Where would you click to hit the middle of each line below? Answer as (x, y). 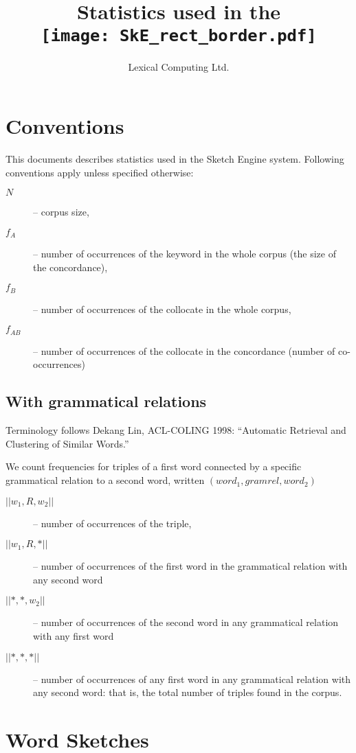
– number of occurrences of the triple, (112, 523)
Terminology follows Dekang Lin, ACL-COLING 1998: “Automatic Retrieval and (176, 430)
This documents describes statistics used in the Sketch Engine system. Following (175, 158)
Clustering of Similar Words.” (67, 443)
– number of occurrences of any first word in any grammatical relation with (192, 679)
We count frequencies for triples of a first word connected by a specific (154, 466)
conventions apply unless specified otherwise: (100, 172)
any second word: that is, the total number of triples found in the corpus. (188, 692)
